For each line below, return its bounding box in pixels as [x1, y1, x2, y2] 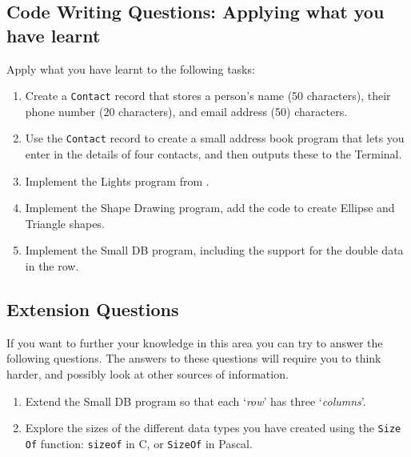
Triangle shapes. [25, 214, 105, 231]
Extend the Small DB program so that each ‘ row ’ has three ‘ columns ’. [25, 392, 366, 409]
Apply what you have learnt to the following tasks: [6, 60, 255, 77]
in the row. [25, 258, 79, 275]
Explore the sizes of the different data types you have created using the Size [25, 419, 401, 436]
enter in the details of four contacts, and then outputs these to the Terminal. [25, 146, 402, 162]
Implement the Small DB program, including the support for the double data [25, 242, 404, 259]
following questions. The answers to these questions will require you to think [6, 350, 381, 367]
